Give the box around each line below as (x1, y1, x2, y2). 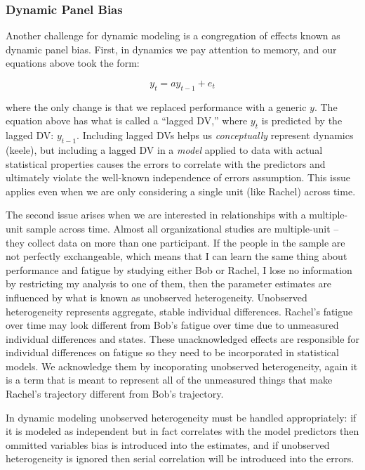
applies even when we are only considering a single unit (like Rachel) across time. (6, 183, 356, 198)
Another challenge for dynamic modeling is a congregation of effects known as (6, 28, 340, 43)
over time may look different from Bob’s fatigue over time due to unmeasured (6, 318, 339, 332)
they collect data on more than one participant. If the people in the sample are (6, 235, 345, 249)
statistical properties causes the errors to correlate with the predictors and (6, 156, 326, 171)
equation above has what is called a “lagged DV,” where (6, 113, 248, 128)
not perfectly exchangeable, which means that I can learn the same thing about (6, 249, 347, 263)
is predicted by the (261, 113, 343, 128)
